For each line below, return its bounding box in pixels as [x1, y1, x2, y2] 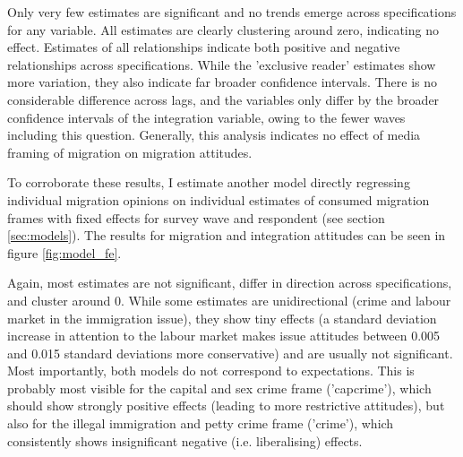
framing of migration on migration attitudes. [7, 142, 253, 161]
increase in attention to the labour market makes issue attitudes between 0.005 [7, 326, 441, 345]
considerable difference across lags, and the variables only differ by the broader [7, 90, 440, 108]
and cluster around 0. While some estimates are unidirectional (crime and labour [7, 290, 451, 309]
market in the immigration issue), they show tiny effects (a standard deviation [7, 308, 437, 327]
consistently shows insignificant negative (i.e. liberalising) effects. [7, 431, 363, 450]
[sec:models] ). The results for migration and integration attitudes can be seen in [7, 226, 446, 245]
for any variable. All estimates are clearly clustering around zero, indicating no [7, 20, 439, 39]
